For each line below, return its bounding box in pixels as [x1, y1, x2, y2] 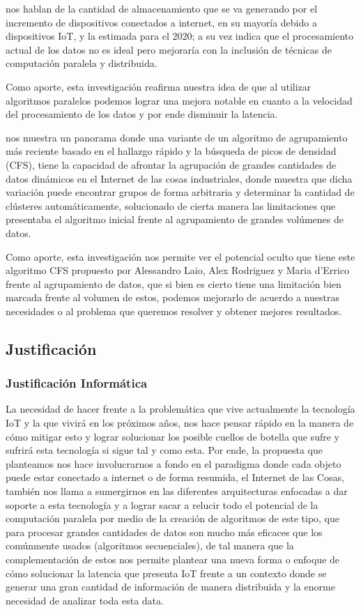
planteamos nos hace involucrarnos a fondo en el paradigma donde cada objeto [6, 456, 341, 471]
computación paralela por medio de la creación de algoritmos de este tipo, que [6, 511, 340, 526]
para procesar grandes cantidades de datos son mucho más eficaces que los [6, 524, 323, 539]
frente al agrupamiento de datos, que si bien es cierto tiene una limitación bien [6, 276, 341, 291]
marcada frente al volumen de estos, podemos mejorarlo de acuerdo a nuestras [6, 290, 339, 305]
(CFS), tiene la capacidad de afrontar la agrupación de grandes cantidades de [6, 157, 337, 171]
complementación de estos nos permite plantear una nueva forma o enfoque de [6, 552, 340, 566]
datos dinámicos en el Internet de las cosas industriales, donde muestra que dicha [6, 171, 353, 185]
